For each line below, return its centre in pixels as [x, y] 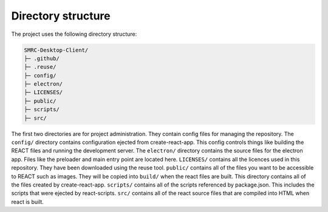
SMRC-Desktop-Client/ [56, 50]
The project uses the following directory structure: [74, 34]
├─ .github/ [42, 58]
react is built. [27, 202]
